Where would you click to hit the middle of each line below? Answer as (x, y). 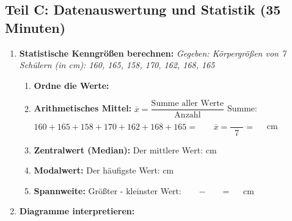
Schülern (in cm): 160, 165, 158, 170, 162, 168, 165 (117, 65)
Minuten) (35, 27)
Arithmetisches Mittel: (83, 108)
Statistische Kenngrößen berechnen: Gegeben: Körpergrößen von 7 (153, 53)
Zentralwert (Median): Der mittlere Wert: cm (125, 149)
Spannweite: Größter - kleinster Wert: (108, 190)
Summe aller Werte (188, 104)
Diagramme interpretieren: (77, 211)
